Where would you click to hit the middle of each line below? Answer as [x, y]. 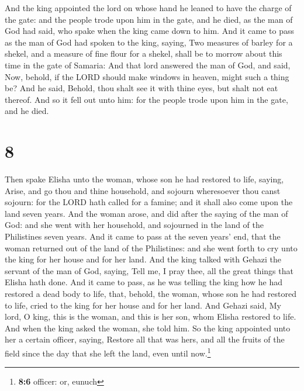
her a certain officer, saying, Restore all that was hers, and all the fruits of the [145, 339]
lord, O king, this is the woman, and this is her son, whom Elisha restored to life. [151, 316]
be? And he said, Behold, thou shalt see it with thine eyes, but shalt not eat [141, 88]
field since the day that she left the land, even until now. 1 [108, 352]
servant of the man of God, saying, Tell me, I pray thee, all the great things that [149, 270]
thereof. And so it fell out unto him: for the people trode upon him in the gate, [146, 99]
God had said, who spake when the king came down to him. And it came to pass [150, 31]
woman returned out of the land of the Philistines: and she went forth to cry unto [151, 248]
